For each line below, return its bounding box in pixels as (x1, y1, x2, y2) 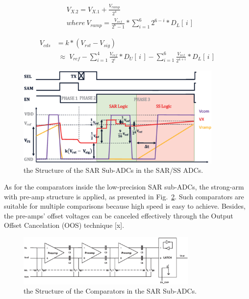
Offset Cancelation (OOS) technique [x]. (4, 220, 124, 230)
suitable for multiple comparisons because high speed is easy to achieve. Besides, (4, 201, 246, 211)
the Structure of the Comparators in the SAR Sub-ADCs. (24, 286, 197, 296)
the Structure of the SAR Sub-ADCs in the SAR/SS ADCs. (24, 165, 203, 175)
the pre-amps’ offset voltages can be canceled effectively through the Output (4, 210, 233, 220)
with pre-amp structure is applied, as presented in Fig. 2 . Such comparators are (4, 191, 244, 201)
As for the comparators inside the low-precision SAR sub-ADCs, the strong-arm (4, 181, 244, 191)
